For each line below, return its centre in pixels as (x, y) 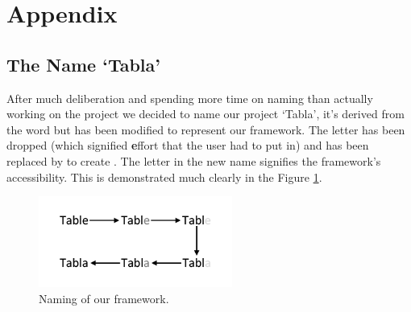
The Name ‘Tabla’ (83, 64)
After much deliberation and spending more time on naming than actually (190, 98)
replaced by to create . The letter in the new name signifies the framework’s (194, 160)
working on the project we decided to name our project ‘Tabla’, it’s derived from (205, 114)
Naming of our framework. (104, 298)
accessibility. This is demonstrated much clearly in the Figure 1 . (164, 177)
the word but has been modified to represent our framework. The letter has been (206, 129)
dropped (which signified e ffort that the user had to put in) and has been (188, 145)
